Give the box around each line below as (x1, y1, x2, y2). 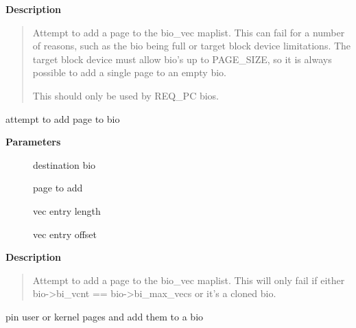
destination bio (33, 157, 96, 172)
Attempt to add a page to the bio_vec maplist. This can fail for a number (32, 25, 345, 39)
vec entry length (33, 203, 101, 218)
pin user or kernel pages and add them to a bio (5, 309, 204, 323)
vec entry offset (33, 226, 97, 241)
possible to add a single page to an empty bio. (32, 65, 226, 80)
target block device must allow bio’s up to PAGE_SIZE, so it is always (32, 51, 332, 66)
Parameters (5, 134, 61, 149)
